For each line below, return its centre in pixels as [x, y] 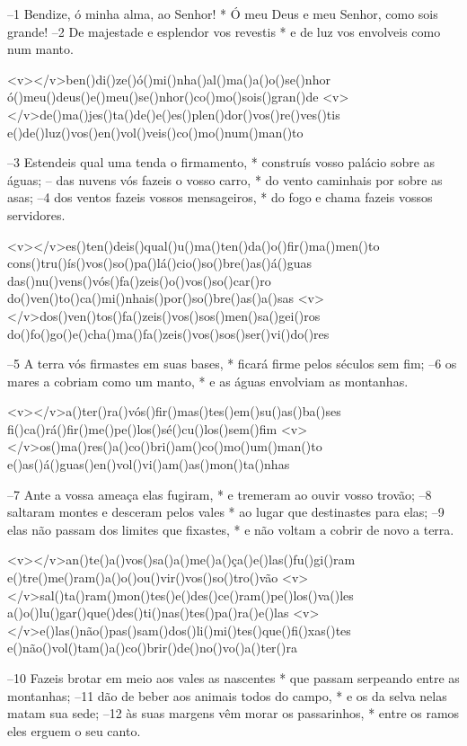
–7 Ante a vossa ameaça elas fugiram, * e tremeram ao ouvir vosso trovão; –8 [220, 494]
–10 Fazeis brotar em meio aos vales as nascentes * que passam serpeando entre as [233, 678]
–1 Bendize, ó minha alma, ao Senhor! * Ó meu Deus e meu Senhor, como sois [223, 13]
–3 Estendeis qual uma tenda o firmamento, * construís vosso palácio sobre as [221, 162]
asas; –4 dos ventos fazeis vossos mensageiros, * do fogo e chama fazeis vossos [220, 197]
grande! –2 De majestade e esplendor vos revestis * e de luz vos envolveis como [224, 31]
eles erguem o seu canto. [74, 730]
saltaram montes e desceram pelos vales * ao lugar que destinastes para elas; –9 [226, 512]
